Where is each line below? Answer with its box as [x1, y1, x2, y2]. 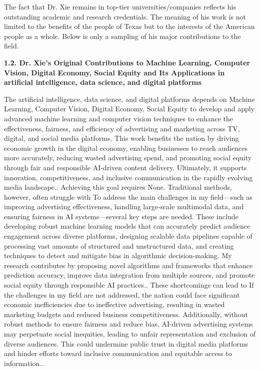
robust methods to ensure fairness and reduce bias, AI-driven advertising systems [4, 319, 253, 329]
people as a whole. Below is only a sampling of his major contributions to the [4, 30, 241, 41]
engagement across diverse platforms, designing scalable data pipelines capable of [4, 231, 252, 241]
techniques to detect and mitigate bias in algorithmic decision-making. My [4, 250, 232, 261]
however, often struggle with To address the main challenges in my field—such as [4, 191, 252, 202]
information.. [4, 358, 44, 368]
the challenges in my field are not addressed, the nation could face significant [4, 289, 240, 300]
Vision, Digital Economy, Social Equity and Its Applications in [4, 67, 225, 77]
